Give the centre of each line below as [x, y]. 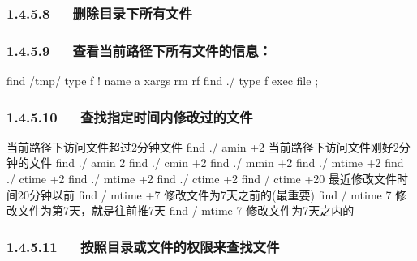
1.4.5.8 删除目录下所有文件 [99, 13]
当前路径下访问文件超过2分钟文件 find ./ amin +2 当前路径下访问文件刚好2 [203, 146]
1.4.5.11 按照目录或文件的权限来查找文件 [143, 246]
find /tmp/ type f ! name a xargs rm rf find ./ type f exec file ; [163, 81]
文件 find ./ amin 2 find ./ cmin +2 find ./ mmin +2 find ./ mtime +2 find [216, 163]
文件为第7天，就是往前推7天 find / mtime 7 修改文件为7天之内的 [186, 210]
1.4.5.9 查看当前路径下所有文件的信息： [139, 50]
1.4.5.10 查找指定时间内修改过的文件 [130, 116]
